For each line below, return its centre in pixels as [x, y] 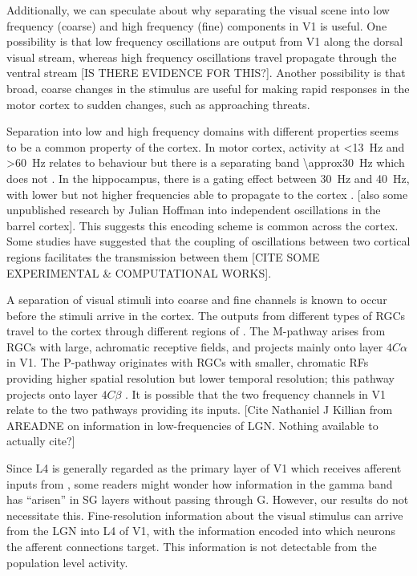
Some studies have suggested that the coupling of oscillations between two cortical [208, 241]
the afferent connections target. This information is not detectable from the [192, 546]
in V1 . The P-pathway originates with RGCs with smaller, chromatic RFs [188, 362]
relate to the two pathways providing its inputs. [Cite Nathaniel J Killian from [200, 410]
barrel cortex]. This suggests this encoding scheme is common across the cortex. [202, 225]
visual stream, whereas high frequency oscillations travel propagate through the [202, 57]
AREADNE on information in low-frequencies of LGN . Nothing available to [192, 425]
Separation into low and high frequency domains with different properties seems [202, 131]
